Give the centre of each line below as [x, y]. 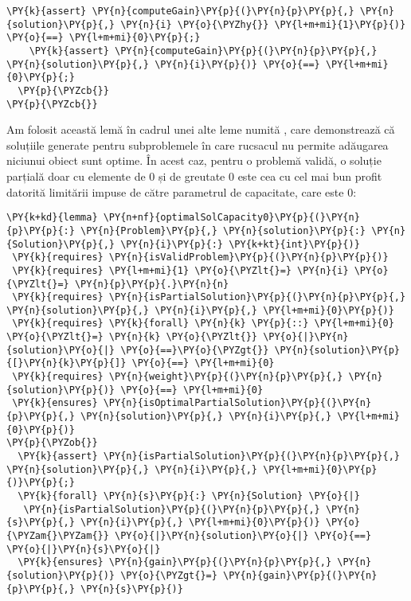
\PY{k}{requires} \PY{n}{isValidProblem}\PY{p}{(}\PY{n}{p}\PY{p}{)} [200, 258]
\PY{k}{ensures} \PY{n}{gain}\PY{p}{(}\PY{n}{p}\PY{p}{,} [175, 562]
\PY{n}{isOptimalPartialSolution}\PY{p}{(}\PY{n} [237, 403]
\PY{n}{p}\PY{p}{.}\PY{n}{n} [152, 284]
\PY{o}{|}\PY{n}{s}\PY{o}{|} [84, 549]
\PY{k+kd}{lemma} [52, 218]
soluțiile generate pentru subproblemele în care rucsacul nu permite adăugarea [198, 144]
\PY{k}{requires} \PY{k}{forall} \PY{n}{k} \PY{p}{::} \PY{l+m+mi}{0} [203, 324]
